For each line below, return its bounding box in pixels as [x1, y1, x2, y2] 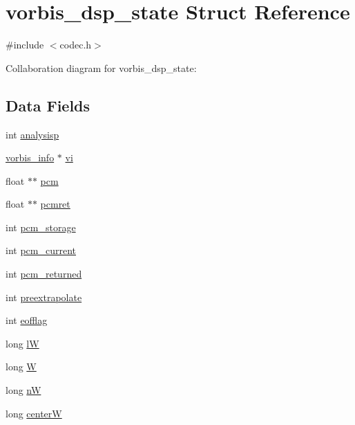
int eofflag [6, 313, 48, 327]
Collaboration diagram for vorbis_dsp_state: [6, 60, 197, 75]
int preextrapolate [6, 289, 82, 304]
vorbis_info [6, 150, 55, 165]
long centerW [6, 406, 62, 420]
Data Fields [6, 94, 90, 116]
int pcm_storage [6, 219, 76, 234]
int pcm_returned [6, 266, 82, 281]
